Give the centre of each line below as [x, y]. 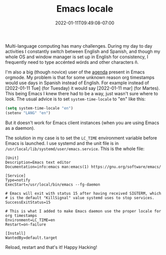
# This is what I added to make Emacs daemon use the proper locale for [83, 211]
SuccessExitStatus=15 [28, 202]
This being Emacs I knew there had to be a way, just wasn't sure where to [82, 93]
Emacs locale [85, 9]
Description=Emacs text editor [38, 162]
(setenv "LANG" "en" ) [28, 113]
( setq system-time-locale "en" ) [39, 108]
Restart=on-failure [26, 224]
